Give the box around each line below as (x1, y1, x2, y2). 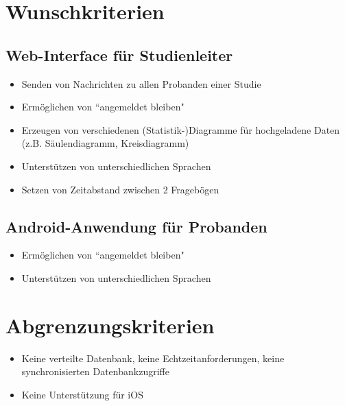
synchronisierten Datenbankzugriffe (21, 364, 169, 379)
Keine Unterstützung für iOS (21, 387, 143, 401)
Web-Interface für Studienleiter (5, 44, 233, 65)
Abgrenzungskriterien (5, 311, 215, 339)
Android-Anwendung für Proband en (5, 215, 267, 237)
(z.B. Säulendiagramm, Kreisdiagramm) (21, 136, 189, 150)
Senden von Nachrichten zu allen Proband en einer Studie (21, 76, 261, 91)
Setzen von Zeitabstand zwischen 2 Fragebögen (21, 182, 219, 196)
